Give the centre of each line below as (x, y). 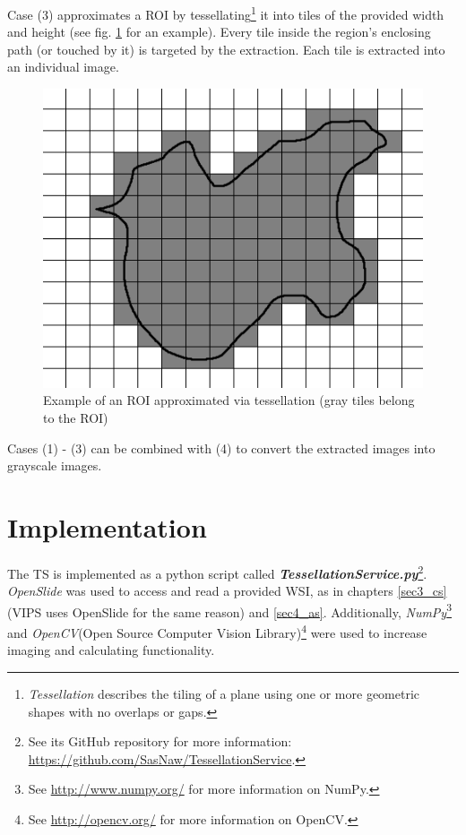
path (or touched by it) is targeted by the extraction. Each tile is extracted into (226, 49)
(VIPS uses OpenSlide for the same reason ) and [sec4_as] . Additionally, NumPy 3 (229, 610)
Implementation (107, 527)
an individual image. (63, 67)
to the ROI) (76, 418)
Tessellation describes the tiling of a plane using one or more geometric (224, 693)
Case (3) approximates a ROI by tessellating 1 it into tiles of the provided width (226, 13)
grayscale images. (55, 465)
